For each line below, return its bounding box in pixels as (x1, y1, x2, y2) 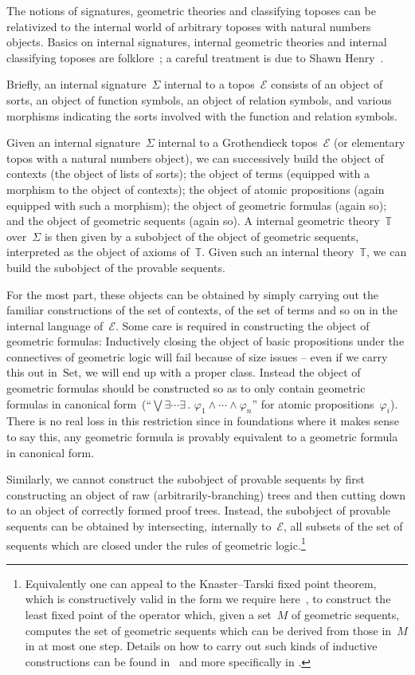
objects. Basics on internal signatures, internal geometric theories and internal (6, 34, 387, 50)
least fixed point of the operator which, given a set (25, 606, 272, 623)
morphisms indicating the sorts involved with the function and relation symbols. (6, 107, 398, 124)
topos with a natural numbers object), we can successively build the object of (6, 149, 384, 166)
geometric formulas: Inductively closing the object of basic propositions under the (6, 333, 405, 349)
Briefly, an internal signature (6, 76, 147, 93)
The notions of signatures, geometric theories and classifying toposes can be (6, 2, 376, 18)
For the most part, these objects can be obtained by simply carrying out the (6, 286, 378, 302)
